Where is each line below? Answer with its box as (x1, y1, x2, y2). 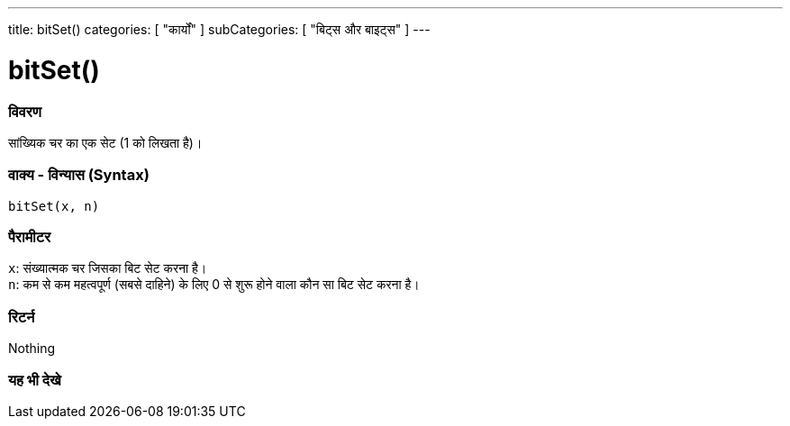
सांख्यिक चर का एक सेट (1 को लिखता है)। (8, 134, 203, 150)
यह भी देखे (8, 370, 61, 389)
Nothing (8, 340, 56, 357)
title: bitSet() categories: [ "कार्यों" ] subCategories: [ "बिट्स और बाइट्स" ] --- (8, 22, 431, 37)
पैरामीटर (8, 228, 51, 246)
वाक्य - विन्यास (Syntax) (8, 166, 150, 185)
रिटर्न (8, 307, 35, 326)
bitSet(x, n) (8, 198, 100, 213)
